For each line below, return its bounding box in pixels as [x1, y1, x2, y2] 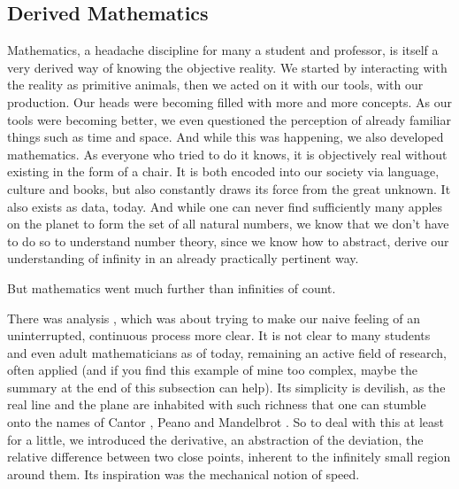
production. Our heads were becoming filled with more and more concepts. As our [7, 92, 452, 111]
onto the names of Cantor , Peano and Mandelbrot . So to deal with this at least [7, 413, 445, 431]
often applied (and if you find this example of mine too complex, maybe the [7, 361, 418, 379]
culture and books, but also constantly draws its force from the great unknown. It [7, 179, 451, 198]
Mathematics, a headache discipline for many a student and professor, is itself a [7, 41, 439, 59]
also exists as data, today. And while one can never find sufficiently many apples [7, 197, 443, 215]
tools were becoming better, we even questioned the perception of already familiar [7, 110, 451, 128]
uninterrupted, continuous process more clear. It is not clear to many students [7, 326, 431, 345]
